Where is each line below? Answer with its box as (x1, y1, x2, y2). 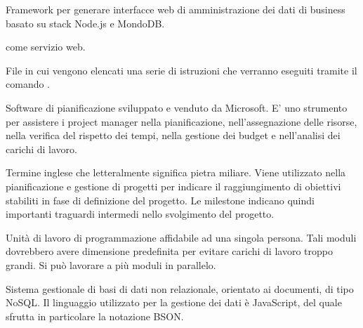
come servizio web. (6, 39, 86, 54)
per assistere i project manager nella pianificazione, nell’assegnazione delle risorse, (6, 114, 357, 129)
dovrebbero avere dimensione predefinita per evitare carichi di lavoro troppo (6, 244, 333, 258)
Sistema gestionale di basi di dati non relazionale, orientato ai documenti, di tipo (6, 281, 354, 296)
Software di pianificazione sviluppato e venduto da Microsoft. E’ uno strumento (6, 100, 348, 114)
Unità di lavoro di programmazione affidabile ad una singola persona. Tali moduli (6, 230, 357, 244)
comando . (6, 77, 50, 91)
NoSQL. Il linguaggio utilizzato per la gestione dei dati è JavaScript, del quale (6, 295, 342, 310)
